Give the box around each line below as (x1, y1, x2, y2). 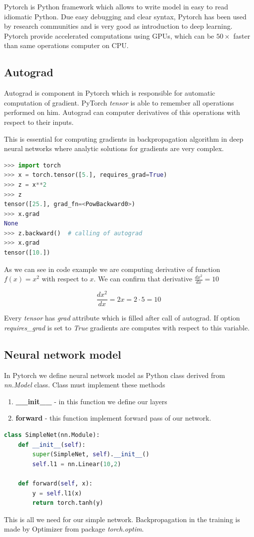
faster (233, 30, 251, 41)
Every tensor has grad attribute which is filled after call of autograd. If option (4, 313, 240, 323)
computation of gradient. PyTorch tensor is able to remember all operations (4, 97, 234, 107)
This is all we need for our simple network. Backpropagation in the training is (4, 514, 240, 524)
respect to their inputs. (4, 116, 74, 127)
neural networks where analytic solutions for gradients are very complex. (4, 143, 224, 154)
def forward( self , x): (18, 480, 93, 487)
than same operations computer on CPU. (4, 40, 129, 51)
